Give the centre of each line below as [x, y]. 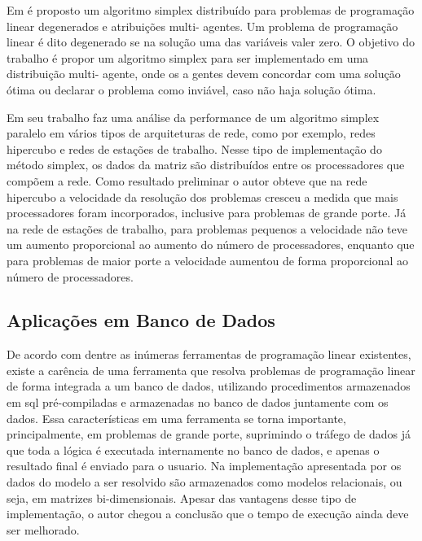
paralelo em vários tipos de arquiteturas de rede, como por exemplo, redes [191, 133]
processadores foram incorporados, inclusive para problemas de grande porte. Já [207, 213]
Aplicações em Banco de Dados [141, 320]
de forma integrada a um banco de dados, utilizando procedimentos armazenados [209, 386]
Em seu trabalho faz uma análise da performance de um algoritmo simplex [193, 117]
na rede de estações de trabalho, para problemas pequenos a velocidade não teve [207, 228]
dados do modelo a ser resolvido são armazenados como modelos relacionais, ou [204, 482]
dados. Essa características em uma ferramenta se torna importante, [176, 418]
